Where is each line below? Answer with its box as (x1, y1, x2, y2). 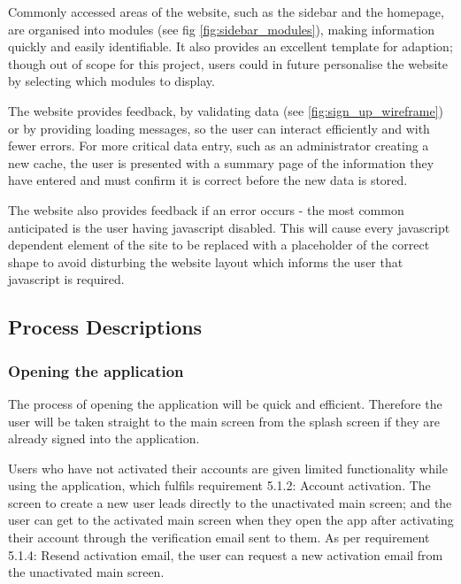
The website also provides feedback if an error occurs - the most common (8, 200, 404, 219)
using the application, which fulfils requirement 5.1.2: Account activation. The (8, 476, 431, 495)
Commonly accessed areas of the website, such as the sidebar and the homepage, (8, 3, 444, 20)
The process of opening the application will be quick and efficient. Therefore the (8, 394, 442, 412)
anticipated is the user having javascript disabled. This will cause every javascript (8, 218, 450, 236)
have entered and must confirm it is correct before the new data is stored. (8, 171, 408, 189)
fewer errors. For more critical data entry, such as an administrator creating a (8, 136, 429, 155)
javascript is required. (8, 270, 125, 288)
